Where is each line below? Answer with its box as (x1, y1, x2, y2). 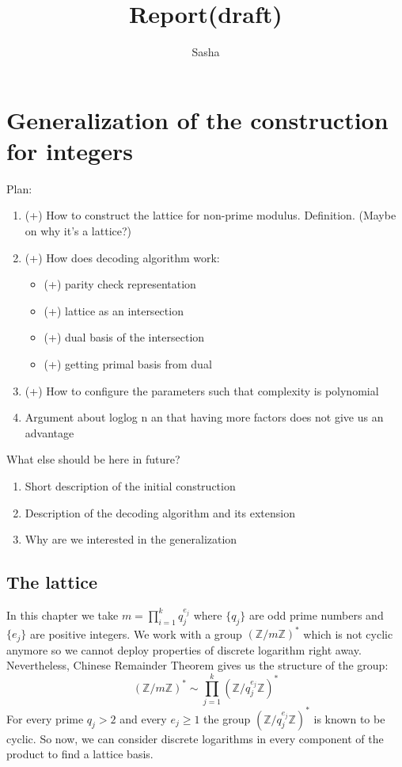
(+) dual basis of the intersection (44, 329, 205, 345)
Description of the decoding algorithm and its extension (25, 504, 295, 521)
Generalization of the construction (6, 103, 389, 135)
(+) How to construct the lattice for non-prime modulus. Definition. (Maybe (25, 207, 396, 223)
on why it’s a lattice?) (25, 223, 132, 239)
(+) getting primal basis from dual (44, 356, 212, 372)
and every (119, 710, 167, 727)
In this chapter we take (6, 606, 119, 623)
